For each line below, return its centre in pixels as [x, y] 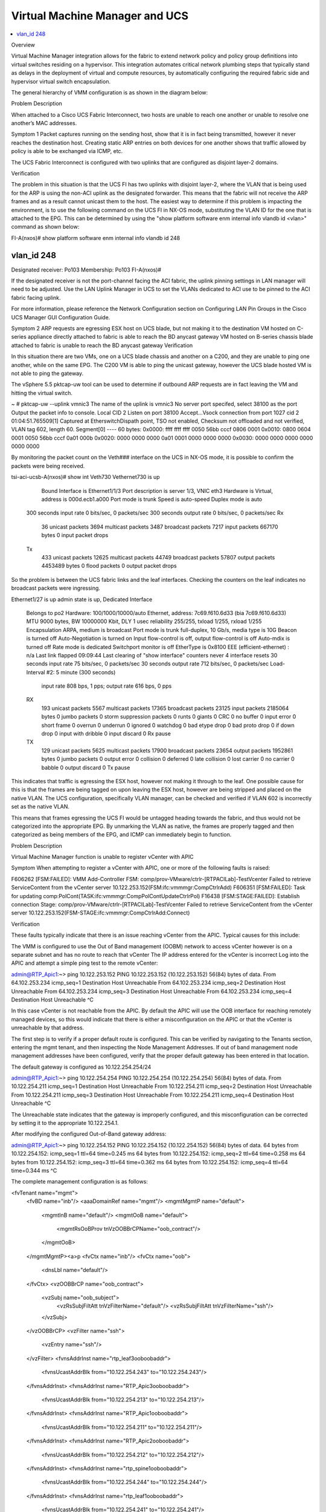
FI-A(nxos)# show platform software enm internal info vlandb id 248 [96, 238]
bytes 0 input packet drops [75, 535]
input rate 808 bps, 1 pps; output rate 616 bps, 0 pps [107, 686]
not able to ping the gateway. [47, 373]
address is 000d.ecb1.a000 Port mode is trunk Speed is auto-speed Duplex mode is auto [152, 500]
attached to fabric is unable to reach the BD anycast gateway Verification [102, 345]
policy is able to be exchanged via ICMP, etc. [67, 151]
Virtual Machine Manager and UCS [100, 16]
